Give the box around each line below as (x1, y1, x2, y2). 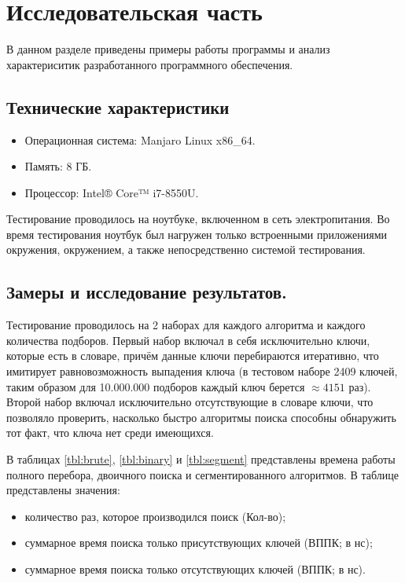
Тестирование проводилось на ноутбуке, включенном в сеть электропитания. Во (6, 211, 390, 227)
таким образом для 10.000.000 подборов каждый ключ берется (6, 378, 305, 394)
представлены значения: (6, 482, 120, 498)
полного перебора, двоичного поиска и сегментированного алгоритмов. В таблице (6, 466, 399, 482)
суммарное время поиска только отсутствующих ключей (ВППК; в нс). (24, 561, 366, 577)
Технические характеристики (6, 94, 230, 119)
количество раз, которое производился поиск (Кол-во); (24, 508, 286, 524)
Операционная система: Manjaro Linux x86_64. (24, 131, 256, 148)
